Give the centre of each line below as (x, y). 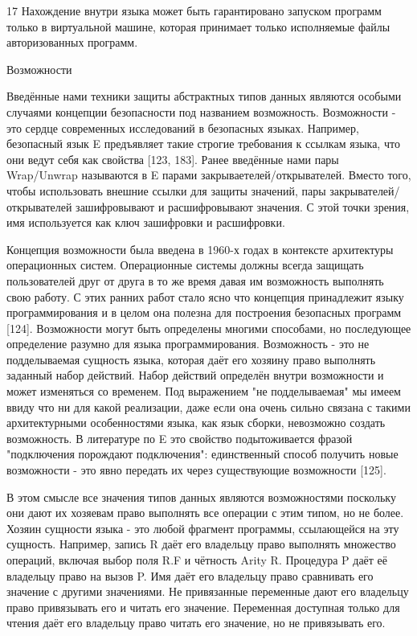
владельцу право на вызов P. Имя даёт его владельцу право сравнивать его (190, 575)
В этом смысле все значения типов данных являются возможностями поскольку (201, 496)
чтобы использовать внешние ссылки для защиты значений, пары (166, 190)
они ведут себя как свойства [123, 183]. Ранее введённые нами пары (173, 159)
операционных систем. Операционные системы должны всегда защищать (185, 265)
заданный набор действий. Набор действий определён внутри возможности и (195, 375)
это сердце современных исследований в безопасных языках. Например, (183, 127)
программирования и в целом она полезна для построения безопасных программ (204, 312)
